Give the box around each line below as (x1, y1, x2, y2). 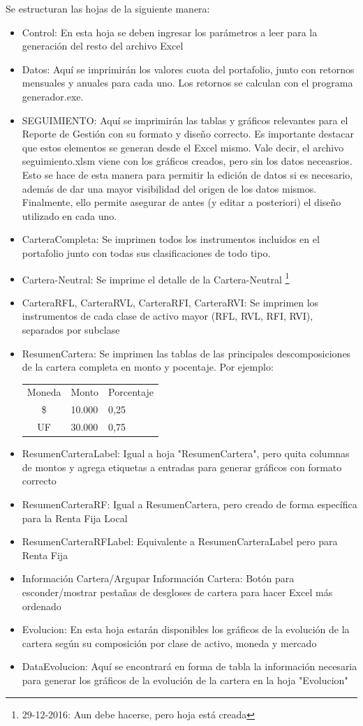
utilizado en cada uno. (22, 208, 117, 223)
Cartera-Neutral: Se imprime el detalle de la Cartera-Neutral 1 (22, 269, 290, 286)
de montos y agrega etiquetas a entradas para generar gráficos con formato (22, 459, 342, 474)
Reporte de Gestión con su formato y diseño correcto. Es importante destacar (22, 126, 354, 141)
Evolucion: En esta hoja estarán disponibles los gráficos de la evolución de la (22, 622, 350, 637)
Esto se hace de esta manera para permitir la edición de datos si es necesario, (22, 167, 353, 181)
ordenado (22, 598, 61, 613)
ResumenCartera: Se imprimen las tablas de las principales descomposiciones (22, 346, 351, 360)
